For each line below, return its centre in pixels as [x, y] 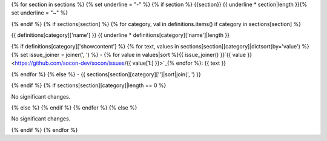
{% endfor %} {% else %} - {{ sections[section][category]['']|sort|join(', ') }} [106, 74]
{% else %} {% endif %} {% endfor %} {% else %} [74, 107]
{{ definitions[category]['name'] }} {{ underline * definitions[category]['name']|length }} [121, 35]
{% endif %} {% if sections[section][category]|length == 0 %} [89, 85]
